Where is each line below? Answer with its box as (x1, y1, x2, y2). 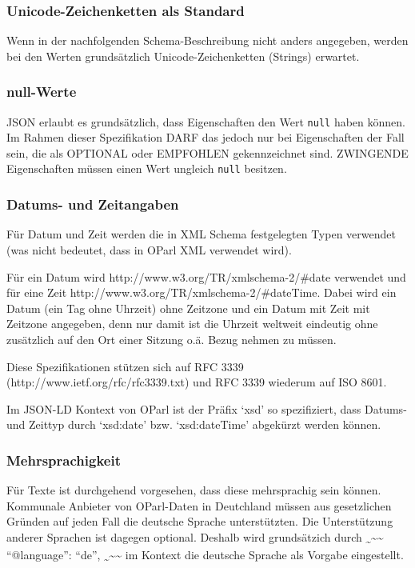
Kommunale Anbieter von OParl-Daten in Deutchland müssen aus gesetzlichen (6, 497, 392, 514)
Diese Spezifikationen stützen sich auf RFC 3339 (6, 358, 244, 374)
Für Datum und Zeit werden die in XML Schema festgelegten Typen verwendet (6, 226, 396, 242)
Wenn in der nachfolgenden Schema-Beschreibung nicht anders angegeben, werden (6, 32, 409, 49)
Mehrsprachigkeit (6, 450, 121, 470)
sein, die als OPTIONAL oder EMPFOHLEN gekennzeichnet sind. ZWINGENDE (6, 144, 409, 161)
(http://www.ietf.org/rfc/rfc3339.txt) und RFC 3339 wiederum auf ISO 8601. (6, 374, 387, 390)
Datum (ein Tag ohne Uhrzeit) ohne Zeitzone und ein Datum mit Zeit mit (6, 299, 370, 316)
